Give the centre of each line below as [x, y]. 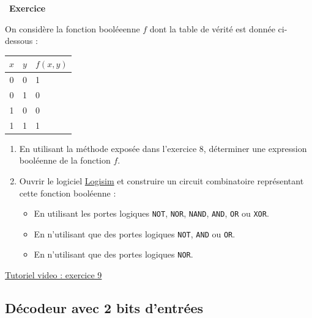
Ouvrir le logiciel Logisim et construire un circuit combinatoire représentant [162, 180]
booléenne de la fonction [65, 160]
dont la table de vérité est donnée [212, 28]
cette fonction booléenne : [68, 193]
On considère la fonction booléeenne [72, 28]
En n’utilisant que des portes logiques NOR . [113, 254]
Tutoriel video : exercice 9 [54, 275]
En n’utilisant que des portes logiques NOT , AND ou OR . [135, 233]
